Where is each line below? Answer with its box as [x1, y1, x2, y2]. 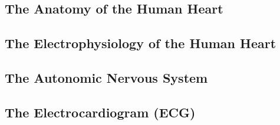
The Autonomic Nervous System [5, 68, 208, 86]
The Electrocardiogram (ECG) [5, 103, 196, 121]
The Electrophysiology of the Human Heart [5, 34, 276, 52]
